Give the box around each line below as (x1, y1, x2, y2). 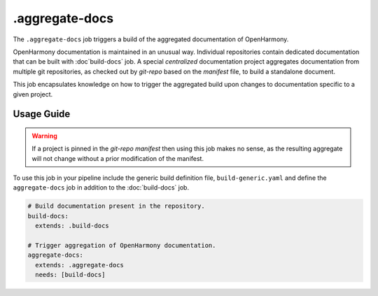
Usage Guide (13, 108, 71, 120)
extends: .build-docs (35, 222, 110, 230)
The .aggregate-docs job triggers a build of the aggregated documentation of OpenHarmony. (13, 35, 289, 43)
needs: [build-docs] (35, 271, 106, 279)
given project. (13, 90, 53, 98)
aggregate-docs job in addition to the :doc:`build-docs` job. (13, 183, 189, 192)
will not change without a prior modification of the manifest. (31, 154, 204, 162)
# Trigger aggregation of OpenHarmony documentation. (27, 241, 216, 250)
